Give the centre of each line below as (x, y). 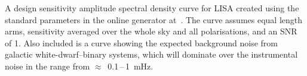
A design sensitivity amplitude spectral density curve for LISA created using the (152, 8)
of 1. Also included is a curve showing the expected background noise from (141, 42)
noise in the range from (47, 66)
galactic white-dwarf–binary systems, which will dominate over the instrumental (151, 54)
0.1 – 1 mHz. (131, 66)
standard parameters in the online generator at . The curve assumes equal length (154, 19)
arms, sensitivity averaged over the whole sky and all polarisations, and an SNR (151, 31)
